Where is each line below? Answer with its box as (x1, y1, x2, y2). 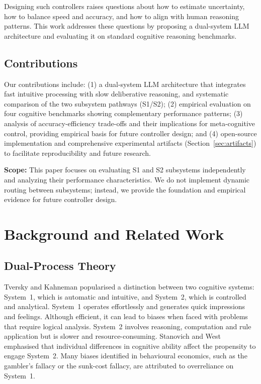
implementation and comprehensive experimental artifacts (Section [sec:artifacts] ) (4, 138, 256, 148)
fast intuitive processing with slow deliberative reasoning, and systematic (4, 88, 229, 99)
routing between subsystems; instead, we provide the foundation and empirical (4, 184, 246, 195)
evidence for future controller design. (4, 194, 117, 205)
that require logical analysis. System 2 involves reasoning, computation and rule (4, 321, 251, 331)
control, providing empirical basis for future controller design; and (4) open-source (4, 128, 257, 138)
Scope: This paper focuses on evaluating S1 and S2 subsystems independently (4, 164, 246, 175)
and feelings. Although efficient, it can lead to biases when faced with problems (4, 311, 248, 322)
